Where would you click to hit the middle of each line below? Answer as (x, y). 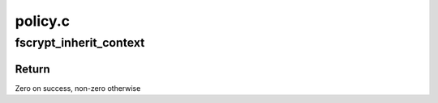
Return (32, 69)
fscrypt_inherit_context (80, 43)
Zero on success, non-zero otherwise (78, 88)
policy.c (43, 21)
